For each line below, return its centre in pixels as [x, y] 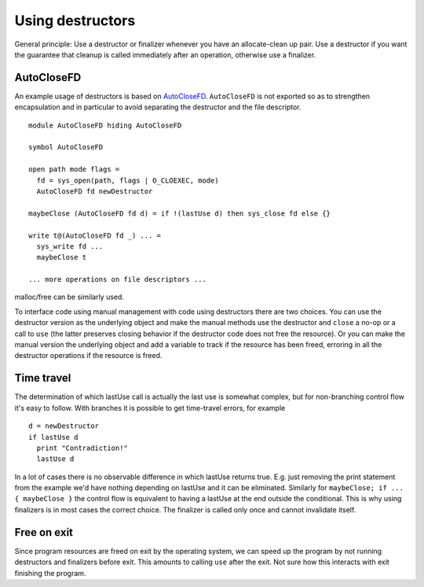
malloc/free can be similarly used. [69, 297]
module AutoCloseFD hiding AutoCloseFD [105, 125]
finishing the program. [50, 573]
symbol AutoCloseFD [66, 147]
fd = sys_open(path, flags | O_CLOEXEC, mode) [128, 180]
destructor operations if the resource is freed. [88, 356]
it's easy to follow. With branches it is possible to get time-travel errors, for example [150, 408]
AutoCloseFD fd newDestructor [95, 191]
